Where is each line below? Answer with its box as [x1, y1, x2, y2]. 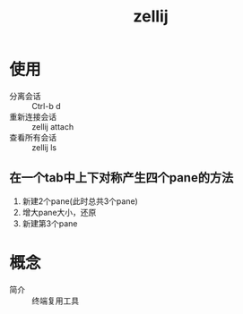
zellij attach [31, 121, 74, 132]
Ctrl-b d [31, 100, 61, 111]
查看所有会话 [9, 132, 56, 142]
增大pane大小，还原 [22, 207, 97, 217]
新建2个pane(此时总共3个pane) [22, 195, 139, 207]
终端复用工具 [31, 295, 79, 306]
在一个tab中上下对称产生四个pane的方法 [9, 170, 234, 185]
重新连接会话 [9, 111, 56, 122]
